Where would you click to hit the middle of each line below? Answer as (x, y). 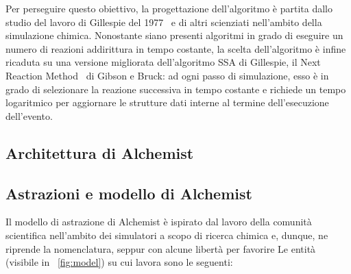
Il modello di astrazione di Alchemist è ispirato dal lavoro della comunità (159, 222)
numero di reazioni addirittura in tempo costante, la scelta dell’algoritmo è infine (176, 48)
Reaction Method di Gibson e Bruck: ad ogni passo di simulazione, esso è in (167, 75)
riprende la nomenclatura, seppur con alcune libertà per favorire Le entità (161, 248)
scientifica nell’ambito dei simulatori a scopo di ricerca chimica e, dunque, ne (167, 235)
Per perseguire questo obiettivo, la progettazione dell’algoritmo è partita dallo (169, 8)
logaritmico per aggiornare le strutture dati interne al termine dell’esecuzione (167, 102)
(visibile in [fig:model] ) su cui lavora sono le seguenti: (119, 262)
